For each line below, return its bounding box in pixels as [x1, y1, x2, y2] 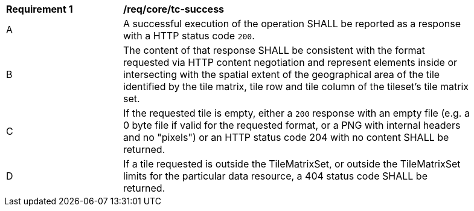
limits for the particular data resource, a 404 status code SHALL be [123, 170, 428, 182]
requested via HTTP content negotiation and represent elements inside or [123, 56, 458, 68]
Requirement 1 [6, 3, 73, 15]
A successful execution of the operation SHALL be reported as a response [123, 18, 461, 30]
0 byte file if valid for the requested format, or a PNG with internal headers [123, 119, 461, 131]
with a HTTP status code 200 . [123, 30, 255, 42]
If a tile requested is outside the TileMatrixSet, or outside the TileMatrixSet [123, 158, 461, 170]
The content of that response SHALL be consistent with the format [123, 44, 425, 56]
